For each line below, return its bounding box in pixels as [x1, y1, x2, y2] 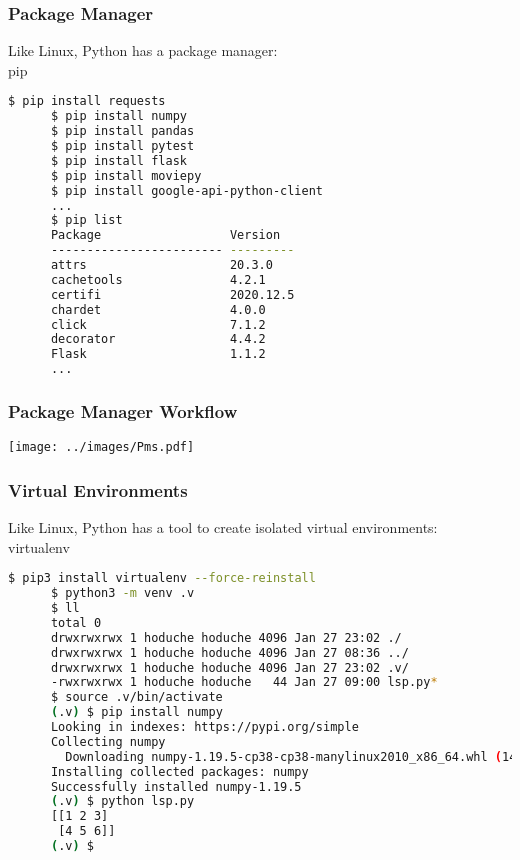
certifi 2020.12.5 [50, 287, 295, 302]
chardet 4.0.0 [50, 302, 266, 317]
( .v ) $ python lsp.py [50, 794, 195, 809]
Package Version [50, 228, 281, 243]
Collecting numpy [50, 734, 166, 749]
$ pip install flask [50, 153, 187, 168]
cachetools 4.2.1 [50, 272, 266, 287]
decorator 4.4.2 [50, 332, 266, 347]
